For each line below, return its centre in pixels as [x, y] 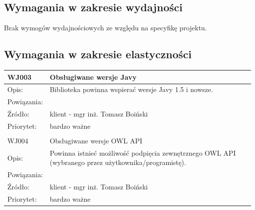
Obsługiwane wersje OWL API [96, 140]
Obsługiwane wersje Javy [93, 77]
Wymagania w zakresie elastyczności [98, 54]
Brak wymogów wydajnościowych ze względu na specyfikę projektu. [105, 28]
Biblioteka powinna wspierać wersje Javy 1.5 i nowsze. [131, 89]
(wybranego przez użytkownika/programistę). [118, 162]
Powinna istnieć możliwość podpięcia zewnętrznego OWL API [143, 152]
